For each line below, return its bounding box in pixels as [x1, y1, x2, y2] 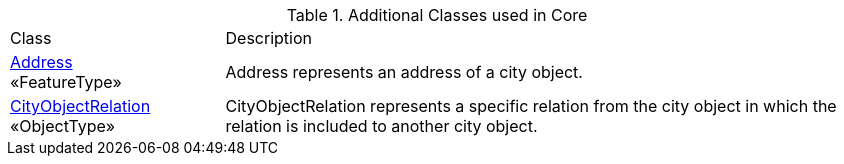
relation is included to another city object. [225, 116, 538, 136]
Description [225, 28, 312, 48]
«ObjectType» [10, 116, 116, 136]
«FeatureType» [10, 72, 122, 92]
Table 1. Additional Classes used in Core [286, 5, 588, 25]
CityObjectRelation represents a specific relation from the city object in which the [225, 96, 837, 116]
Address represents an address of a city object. [225, 62, 583, 82]
